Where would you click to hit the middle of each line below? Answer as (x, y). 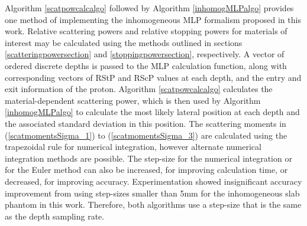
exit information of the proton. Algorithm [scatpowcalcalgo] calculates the (139, 89)
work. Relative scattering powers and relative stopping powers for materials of (146, 31)
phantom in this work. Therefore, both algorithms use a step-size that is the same (153, 204)
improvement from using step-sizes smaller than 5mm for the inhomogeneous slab (152, 193)
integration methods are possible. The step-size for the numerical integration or (148, 158)
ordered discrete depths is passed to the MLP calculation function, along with (146, 65)
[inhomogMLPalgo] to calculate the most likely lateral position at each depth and (152, 112)
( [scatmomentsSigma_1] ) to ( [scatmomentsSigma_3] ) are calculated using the (146, 135)
